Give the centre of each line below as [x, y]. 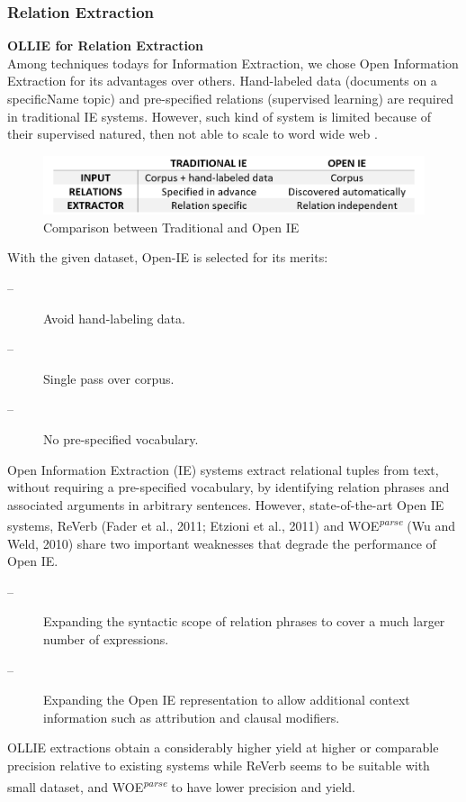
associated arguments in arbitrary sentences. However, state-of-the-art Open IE [226, 504]
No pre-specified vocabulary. [121, 439]
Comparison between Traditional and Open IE [171, 227]
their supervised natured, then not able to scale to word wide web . [193, 134]
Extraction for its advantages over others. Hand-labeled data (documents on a [222, 81]
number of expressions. [106, 639]
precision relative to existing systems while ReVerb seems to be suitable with [219, 765]
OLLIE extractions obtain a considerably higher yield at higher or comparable [223, 747]
